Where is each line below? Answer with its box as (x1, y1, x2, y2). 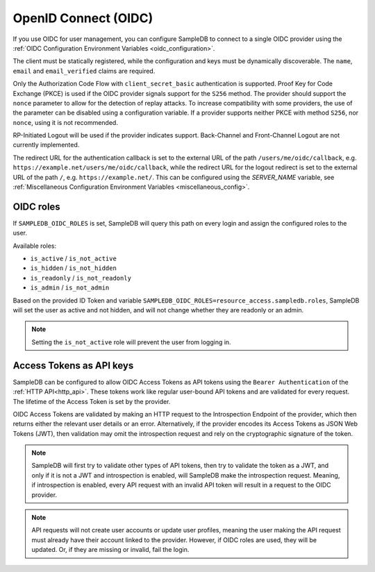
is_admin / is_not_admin (30, 283, 110, 292)
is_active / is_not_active (30, 254, 117, 263)
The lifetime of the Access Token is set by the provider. (12, 397, 171, 405)
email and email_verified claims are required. (12, 67, 156, 75)
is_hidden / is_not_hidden (30, 264, 117, 272)
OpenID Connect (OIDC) (12, 10, 153, 26)
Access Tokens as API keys (12, 360, 134, 371)
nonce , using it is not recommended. (12, 118, 118, 126)
